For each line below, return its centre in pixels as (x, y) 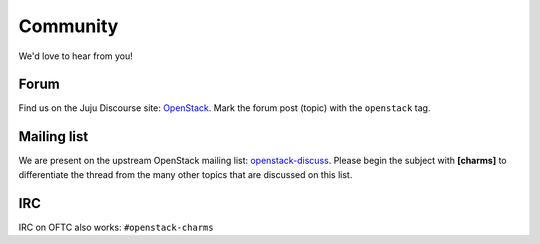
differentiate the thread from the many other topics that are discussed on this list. (185, 174)
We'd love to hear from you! (76, 56)
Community (68, 26)
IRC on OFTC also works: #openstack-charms (116, 227)
